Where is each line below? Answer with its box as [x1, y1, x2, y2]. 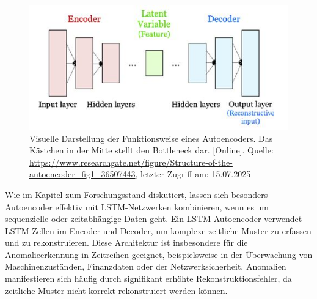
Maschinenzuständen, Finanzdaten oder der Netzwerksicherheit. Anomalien [5, 260, 286, 273]
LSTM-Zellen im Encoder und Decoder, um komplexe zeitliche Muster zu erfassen [5, 224, 312, 237]
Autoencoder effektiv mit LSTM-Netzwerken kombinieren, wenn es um [5, 200, 269, 213]
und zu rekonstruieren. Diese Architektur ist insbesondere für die [5, 236, 248, 249]
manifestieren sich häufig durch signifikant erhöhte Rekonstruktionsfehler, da [5, 272, 292, 285]
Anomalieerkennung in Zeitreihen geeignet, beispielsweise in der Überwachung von [5, 248, 313, 260]
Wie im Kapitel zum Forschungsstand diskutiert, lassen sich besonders [5, 188, 268, 201]
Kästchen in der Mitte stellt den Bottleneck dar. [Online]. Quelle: [29, 144, 274, 157]
